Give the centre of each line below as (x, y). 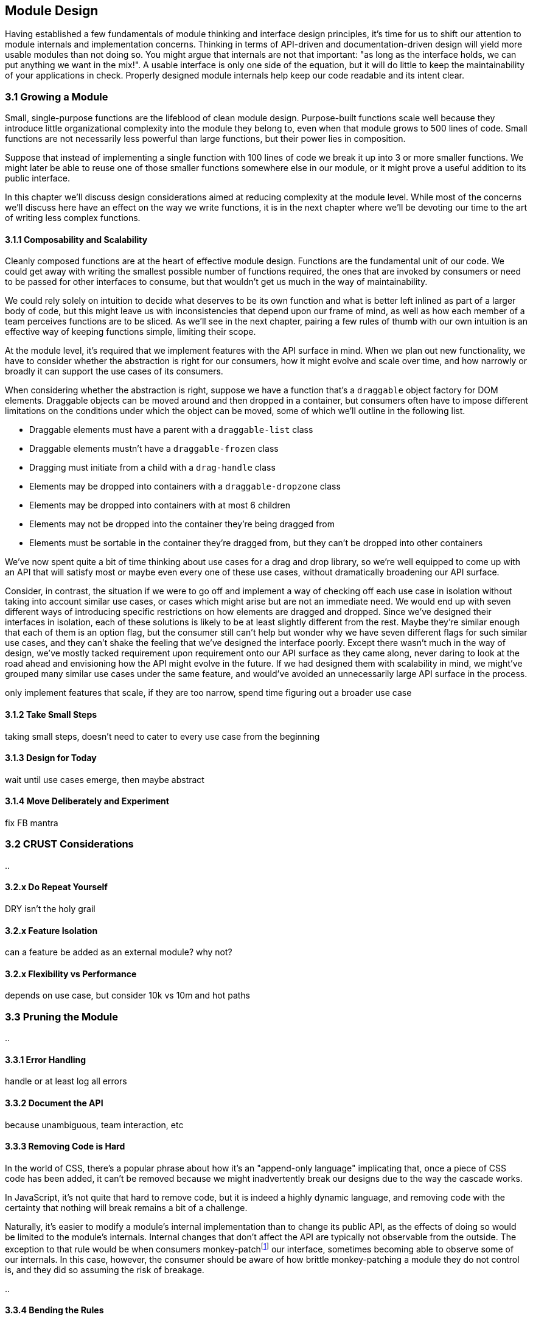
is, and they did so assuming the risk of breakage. (105, 1269)
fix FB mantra (32, 823)
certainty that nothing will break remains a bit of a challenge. (126, 1207)
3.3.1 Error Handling (46, 1059)
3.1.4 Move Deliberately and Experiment (87, 801)
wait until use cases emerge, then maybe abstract (105, 779)
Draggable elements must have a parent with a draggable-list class (171, 430)
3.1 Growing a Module (57, 97)
